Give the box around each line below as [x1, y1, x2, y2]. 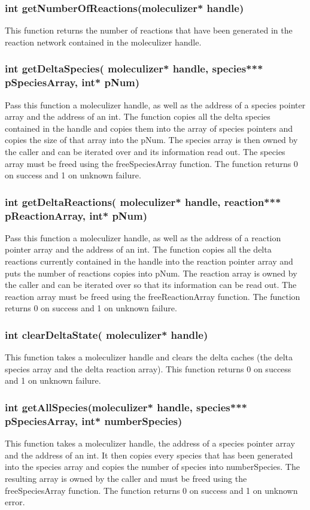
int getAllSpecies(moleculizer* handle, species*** [5, 399, 247, 414]
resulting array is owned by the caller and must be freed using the [5, 472, 247, 484]
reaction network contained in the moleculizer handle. [5, 35, 202, 48]
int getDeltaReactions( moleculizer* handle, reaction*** [5, 194, 281, 209]
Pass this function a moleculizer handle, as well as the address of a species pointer [5, 98, 306, 111]
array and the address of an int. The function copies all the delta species [5, 110, 271, 123]
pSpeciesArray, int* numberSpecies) [5, 413, 183, 428]
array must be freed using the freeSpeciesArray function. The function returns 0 [5, 157, 298, 169]
